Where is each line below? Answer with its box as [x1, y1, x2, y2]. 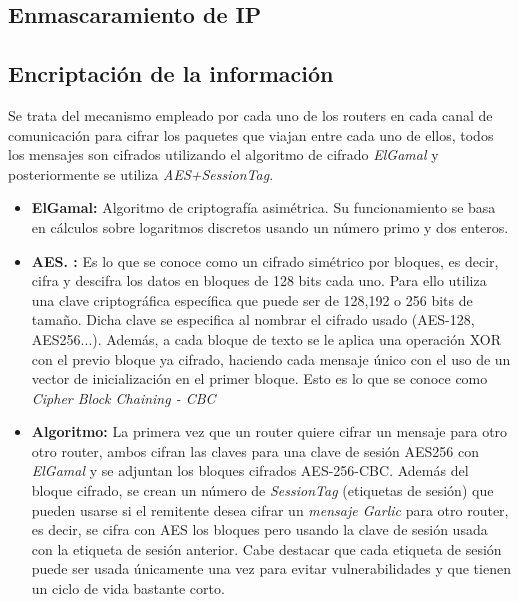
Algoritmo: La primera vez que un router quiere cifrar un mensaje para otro [31, 421, 508, 442]
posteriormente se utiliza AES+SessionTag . [8, 163, 274, 184]
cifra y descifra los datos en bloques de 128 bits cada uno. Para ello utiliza [31, 270, 487, 291]
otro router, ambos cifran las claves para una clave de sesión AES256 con [31, 440, 479, 461]
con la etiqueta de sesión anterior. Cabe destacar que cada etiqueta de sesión [31, 538, 502, 559]
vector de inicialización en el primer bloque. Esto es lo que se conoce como [31, 368, 488, 389]
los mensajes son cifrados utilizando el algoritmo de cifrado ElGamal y [8, 144, 439, 165]
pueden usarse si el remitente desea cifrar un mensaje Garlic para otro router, [31, 499, 509, 520]
